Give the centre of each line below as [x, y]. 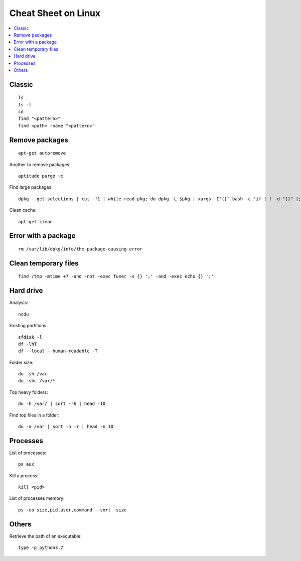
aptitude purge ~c [41, 176]
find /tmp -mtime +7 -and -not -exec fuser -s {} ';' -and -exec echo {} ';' [116, 276]
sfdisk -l [30, 337]
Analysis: [19, 303]
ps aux [26, 464]
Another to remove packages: [40, 164]
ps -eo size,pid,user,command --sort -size [72, 510]
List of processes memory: [37, 498]
